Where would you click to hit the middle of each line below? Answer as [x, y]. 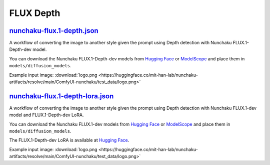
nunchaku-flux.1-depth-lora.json [61, 96]
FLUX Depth [35, 13]
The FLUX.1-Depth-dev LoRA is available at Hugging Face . [69, 140]
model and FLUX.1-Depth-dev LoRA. [46, 115]
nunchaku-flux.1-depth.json [54, 31]
